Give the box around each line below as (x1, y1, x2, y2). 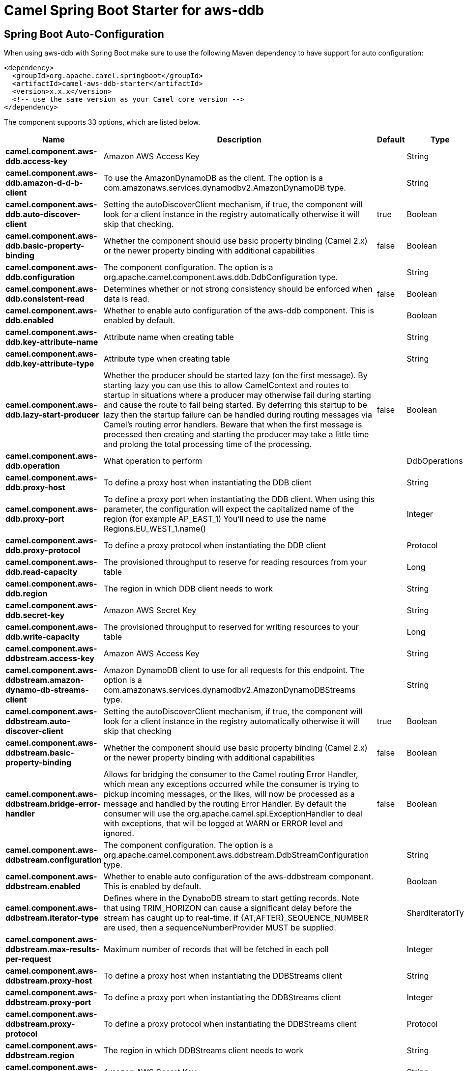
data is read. (103, 294, 149, 304)
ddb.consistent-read (5, 294, 85, 304)
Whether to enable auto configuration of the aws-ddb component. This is (103, 306, 374, 316)
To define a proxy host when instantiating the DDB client (103, 478, 312, 488)
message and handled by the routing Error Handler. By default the (103, 799, 347, 809)
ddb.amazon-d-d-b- (5, 178, 83, 188)
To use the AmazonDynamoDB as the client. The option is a (103, 173, 323, 183)
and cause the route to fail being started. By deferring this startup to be (103, 400, 367, 410)
